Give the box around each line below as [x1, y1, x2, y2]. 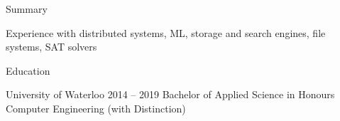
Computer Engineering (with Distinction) [6, 100, 186, 115]
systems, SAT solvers [6, 39, 97, 54]
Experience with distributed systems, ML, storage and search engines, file [6, 25, 326, 40]
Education [6, 63, 50, 78]
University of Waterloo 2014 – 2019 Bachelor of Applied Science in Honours [6, 87, 335, 102]
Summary [6, 1, 48, 16]
